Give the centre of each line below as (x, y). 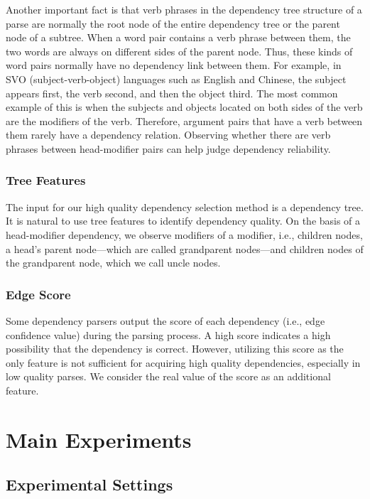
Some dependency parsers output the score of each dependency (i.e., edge (165, 320)
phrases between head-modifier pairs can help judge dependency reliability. (168, 148)
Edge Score (38, 294)
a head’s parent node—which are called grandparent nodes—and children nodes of (185, 248)
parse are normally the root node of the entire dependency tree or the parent (173, 23)
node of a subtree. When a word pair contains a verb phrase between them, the (178, 37)
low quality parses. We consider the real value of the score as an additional (168, 376)
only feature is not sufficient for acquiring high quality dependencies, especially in (183, 362)
